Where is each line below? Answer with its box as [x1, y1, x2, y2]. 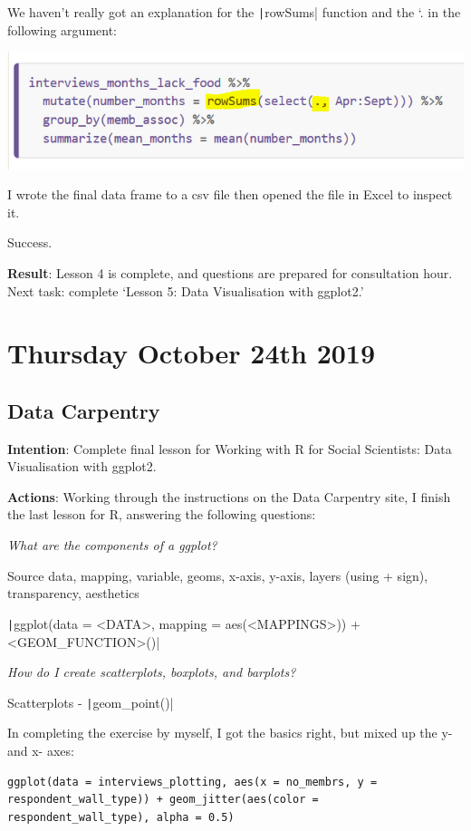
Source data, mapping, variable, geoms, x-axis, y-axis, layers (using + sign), [7, 565, 428, 585]
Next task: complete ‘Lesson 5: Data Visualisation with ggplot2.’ [7, 281, 364, 300]
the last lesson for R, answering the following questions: [7, 505, 316, 524]
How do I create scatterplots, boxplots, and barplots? [7, 662, 296, 681]
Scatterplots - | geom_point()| [7, 692, 174, 711]
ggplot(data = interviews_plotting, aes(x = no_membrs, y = [7, 775, 378, 788]
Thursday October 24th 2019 [7, 334, 376, 372]
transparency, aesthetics [7, 584, 139, 603]
